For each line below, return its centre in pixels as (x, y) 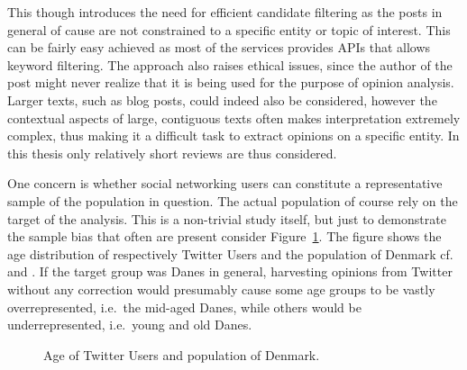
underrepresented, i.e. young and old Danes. (130, 325)
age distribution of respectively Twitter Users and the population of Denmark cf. (230, 253)
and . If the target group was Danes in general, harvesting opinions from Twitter (230, 271)
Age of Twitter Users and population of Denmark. (182, 354)
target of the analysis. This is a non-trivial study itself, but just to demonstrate (227, 218)
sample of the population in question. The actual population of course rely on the (233, 200)
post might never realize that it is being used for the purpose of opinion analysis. (231, 82)
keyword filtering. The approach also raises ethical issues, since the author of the (230, 64)
